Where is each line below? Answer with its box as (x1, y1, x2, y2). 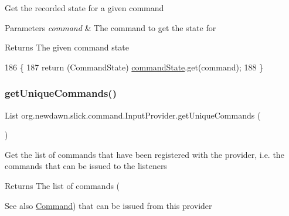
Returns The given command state (5, 41, 129, 53)
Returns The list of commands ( (5, 179, 120, 191)
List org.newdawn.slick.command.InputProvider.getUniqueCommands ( (5, 109, 261, 121)
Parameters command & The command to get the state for (5, 21, 216, 33)
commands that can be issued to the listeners (5, 160, 167, 172)
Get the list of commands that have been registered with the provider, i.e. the (5, 148, 284, 160)
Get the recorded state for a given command (5, 2, 164, 14)
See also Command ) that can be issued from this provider (5, 199, 212, 211)
